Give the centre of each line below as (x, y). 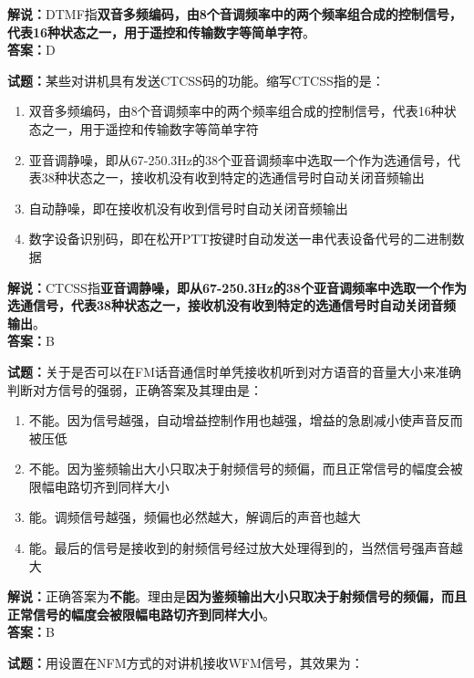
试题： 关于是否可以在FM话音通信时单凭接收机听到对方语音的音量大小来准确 (234, 371)
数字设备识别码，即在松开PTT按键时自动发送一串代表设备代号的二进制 (240, 239)
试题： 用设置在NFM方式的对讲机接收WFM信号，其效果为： (185, 663)
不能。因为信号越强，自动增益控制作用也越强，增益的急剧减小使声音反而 (246, 420)
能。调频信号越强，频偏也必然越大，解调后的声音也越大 (195, 517)
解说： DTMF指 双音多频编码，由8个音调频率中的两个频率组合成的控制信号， (235, 14)
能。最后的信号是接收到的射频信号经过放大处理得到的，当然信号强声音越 (246, 548)
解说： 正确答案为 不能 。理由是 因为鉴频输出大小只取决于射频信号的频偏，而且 (237, 596)
